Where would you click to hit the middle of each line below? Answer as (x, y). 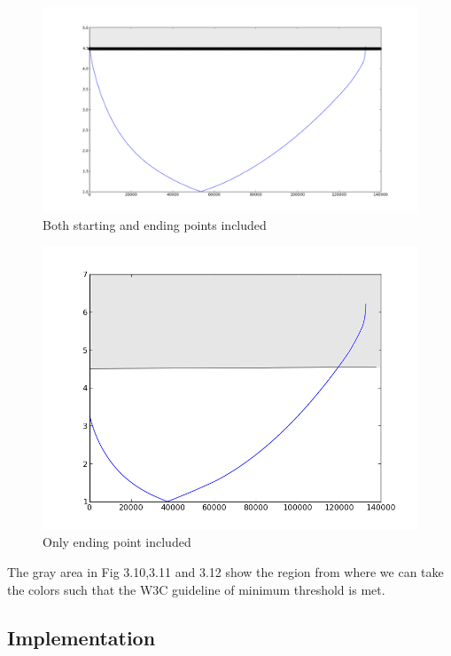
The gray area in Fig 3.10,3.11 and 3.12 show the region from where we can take (225, 571)
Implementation (82, 637)
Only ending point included (117, 542)
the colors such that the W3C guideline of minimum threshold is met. (196, 589)
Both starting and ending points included (155, 224)
